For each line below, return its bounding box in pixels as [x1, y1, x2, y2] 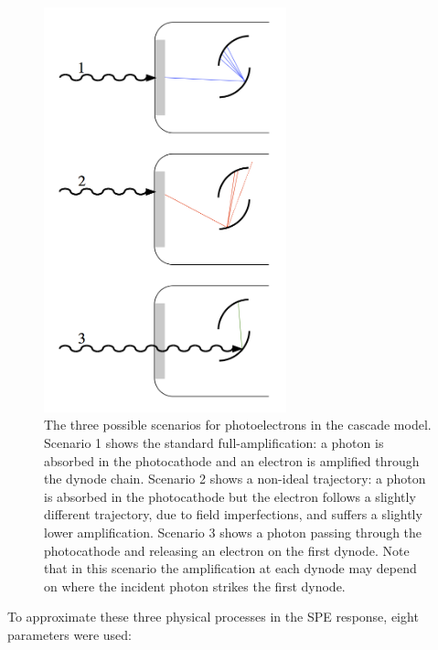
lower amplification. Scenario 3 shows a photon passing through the [44, 522, 422, 541]
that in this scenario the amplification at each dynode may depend [44, 559, 417, 578]
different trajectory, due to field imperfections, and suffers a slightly [44, 505, 422, 524]
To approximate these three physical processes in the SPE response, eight [7, 607, 419, 626]
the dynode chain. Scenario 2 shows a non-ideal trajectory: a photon [44, 469, 426, 488]
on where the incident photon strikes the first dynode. [44, 576, 346, 595]
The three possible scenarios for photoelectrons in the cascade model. [44, 415, 432, 434]
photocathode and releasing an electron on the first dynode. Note [44, 540, 410, 559]
